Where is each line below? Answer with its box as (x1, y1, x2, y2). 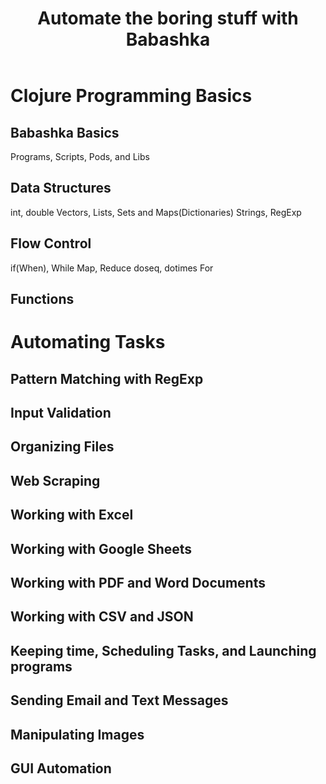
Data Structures (10, 180, 112, 197)
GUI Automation (10, 760, 112, 777)
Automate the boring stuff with (37, 7, 299, 30)
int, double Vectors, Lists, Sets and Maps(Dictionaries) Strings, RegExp (10, 206, 302, 218)
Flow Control (10, 235, 92, 252)
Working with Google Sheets (10, 540, 193, 557)
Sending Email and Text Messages (10, 692, 229, 709)
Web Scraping (10, 472, 101, 489)
